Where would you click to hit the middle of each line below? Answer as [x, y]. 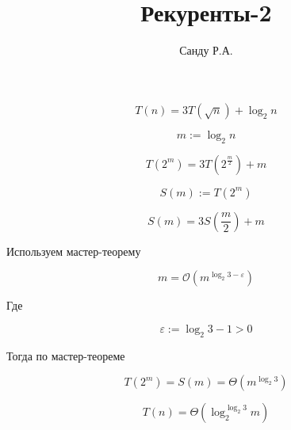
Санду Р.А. [206, 50]
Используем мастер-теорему [74, 251]
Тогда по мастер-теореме [66, 355]
